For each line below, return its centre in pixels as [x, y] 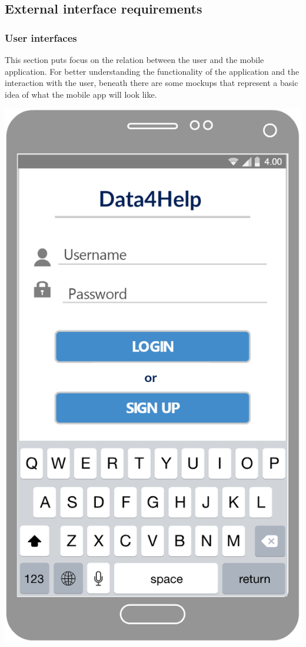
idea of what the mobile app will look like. [81, 94]
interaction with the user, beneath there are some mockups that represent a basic [152, 83]
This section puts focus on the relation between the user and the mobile [134, 59]
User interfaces [41, 37]
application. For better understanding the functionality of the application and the [152, 71]
